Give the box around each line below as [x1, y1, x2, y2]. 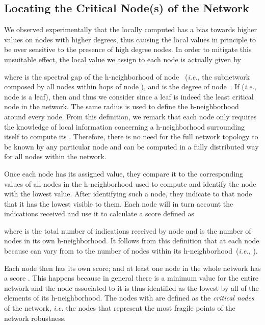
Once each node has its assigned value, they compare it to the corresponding [4, 168, 244, 179]
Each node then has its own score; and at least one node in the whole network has [4, 262, 261, 273]
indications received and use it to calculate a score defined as [4, 208, 194, 219]
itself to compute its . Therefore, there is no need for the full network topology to [4, 131, 258, 142]
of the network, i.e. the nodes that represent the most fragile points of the [4, 303, 235, 313]
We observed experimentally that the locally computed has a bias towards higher [4, 24, 257, 35]
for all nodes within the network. [4, 151, 107, 162]
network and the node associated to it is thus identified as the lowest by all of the [4, 282, 259, 293]
